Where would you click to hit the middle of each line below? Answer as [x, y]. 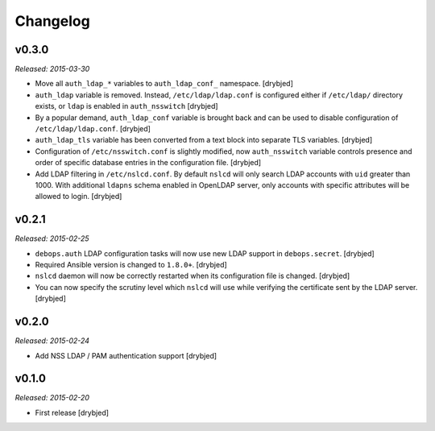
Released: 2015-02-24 [52, 341]
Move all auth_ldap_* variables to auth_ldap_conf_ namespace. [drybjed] [164, 84]
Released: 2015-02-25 [52, 238]
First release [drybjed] [72, 412]
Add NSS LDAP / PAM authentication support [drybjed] [126, 355]
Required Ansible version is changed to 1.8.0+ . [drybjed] [131, 265]
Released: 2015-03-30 [52, 69]
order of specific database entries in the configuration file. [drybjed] [148, 163]
